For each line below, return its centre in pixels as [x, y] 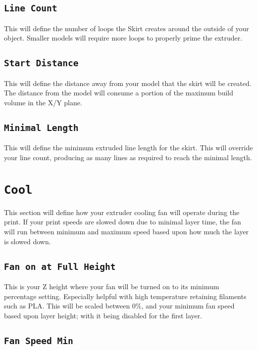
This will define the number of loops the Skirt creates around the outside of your [127, 28]
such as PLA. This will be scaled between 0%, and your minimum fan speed [119, 306]
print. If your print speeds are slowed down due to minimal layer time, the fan [123, 222]
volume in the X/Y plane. [43, 102]
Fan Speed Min [39, 341]
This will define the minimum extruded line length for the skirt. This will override [128, 148]
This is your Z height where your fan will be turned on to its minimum [112, 286]
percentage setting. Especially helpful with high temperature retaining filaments [125, 296]
